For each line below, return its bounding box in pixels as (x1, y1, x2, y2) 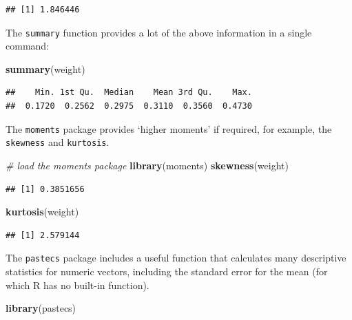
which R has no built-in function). (6, 277, 149, 292)
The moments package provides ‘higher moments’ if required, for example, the (6, 121, 332, 136)
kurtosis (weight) (6, 204, 79, 219)
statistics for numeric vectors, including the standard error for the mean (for (6, 264, 328, 278)
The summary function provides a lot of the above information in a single (6, 25, 312, 39)
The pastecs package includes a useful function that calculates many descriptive (6, 250, 346, 265)
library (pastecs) (6, 301, 76, 315)
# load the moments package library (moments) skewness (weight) (6, 158, 289, 172)
